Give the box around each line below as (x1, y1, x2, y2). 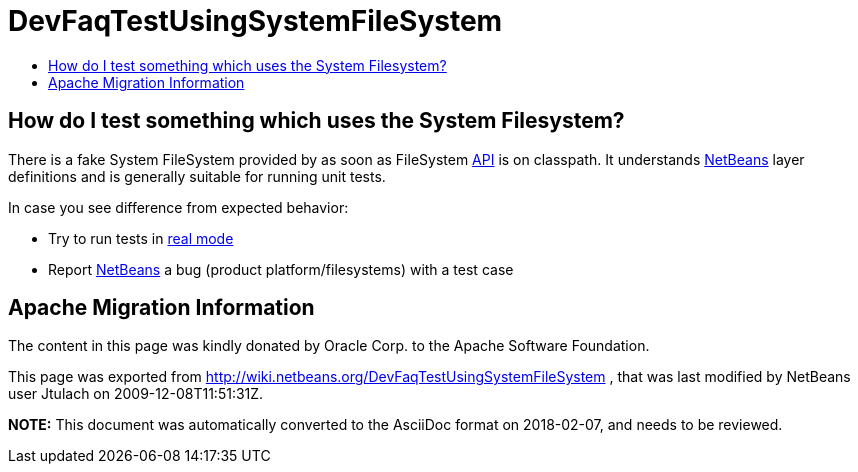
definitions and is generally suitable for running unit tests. (8, 167, 386, 185)
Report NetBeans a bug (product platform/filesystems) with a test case (48, 260, 514, 278)
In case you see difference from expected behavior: (8, 198, 349, 216)
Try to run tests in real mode (48, 229, 234, 247)
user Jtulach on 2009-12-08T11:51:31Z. (8, 385, 264, 403)
